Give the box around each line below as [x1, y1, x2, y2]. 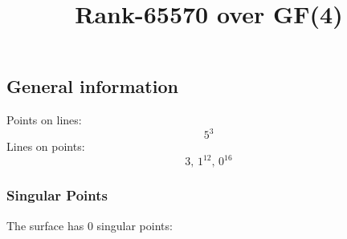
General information [6, 74, 178, 99]
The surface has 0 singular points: [6, 217, 173, 233]
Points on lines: [6, 111, 82, 128]
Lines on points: [6, 138, 85, 155]
